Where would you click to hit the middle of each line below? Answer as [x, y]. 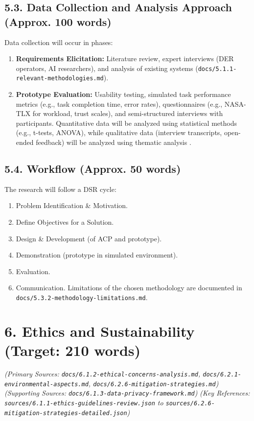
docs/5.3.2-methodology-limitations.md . [82, 297]
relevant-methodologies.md [60, 79]
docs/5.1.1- [217, 69]
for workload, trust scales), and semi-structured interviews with [128, 113]
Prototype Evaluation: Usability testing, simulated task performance [123, 94]
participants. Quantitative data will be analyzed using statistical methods [126, 123]
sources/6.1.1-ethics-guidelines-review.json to [84, 402]
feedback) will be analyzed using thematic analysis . [114, 142]
